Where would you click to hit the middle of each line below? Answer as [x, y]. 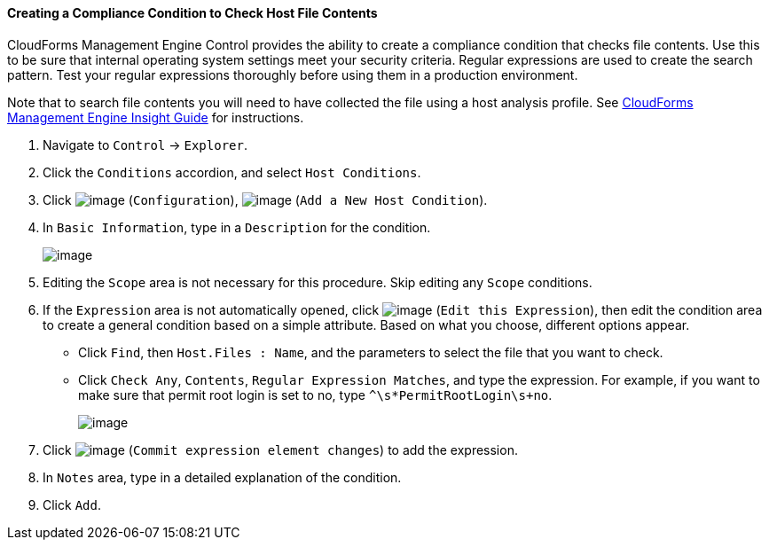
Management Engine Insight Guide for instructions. [156, 117]
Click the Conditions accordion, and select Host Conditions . [232, 172]
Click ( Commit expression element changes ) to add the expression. [280, 449]
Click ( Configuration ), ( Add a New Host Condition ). [265, 199]
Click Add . [72, 504]
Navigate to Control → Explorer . [145, 145]
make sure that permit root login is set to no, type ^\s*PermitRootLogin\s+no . [315, 395]
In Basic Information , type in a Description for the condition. [237, 227]
